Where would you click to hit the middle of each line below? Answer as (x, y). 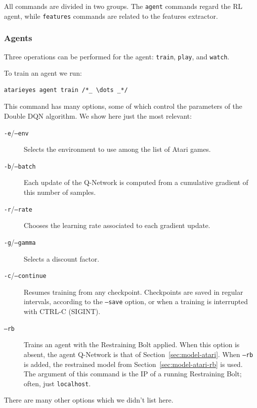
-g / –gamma (20, 242)
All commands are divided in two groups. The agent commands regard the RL (123, 6)
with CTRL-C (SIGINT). (62, 311)
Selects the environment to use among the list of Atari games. (117, 149)
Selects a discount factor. (62, 258)
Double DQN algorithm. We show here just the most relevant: (98, 115)
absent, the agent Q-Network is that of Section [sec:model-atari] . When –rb (138, 354)
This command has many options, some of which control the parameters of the (123, 106)
